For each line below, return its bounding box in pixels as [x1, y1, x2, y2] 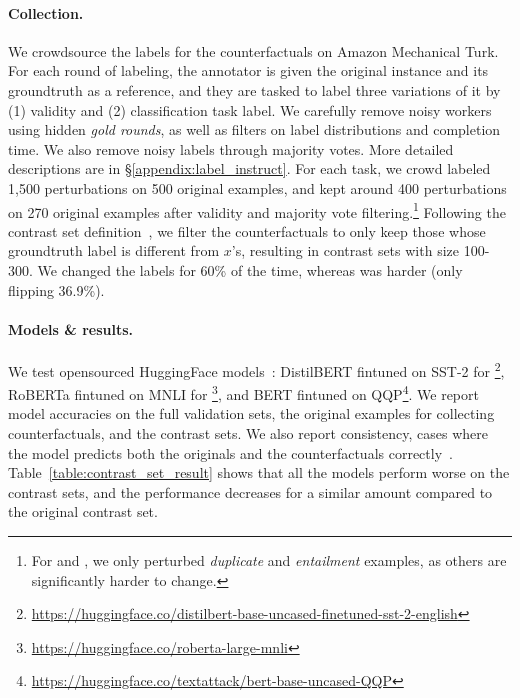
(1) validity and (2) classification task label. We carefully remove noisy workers [8, 99, 492, 120]
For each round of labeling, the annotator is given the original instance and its [8, 60, 489, 81]
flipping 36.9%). [8, 279, 105, 300]
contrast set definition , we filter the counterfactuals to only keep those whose [8, 220, 486, 241]
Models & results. [8, 318, 134, 339]
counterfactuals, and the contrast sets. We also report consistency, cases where [8, 423, 488, 444]
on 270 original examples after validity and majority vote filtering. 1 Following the [8, 198, 506, 222]
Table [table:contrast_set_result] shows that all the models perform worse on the [8, 462, 510, 483]
